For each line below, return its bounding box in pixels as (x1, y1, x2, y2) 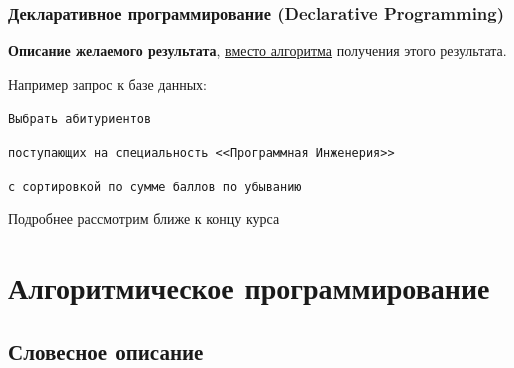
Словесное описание (8, 335, 204, 366)
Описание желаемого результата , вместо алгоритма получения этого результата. (8, 40, 507, 61)
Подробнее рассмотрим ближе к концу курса (8, 208, 280, 229)
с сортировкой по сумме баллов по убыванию (8, 179, 302, 194)
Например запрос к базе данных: (8, 73, 207, 94)
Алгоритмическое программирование (8, 267, 490, 308)
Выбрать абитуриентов (8, 112, 152, 127)
